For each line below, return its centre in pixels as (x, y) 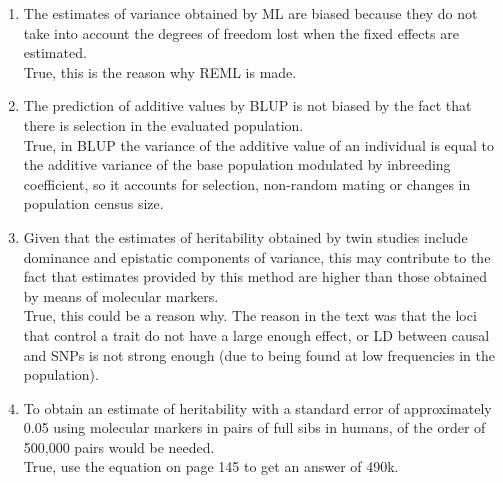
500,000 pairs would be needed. (119, 446)
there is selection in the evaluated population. (163, 124)
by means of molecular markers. (121, 295)
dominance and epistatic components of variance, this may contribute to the (257, 256)
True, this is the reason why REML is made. (160, 71)
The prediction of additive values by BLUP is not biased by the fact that (247, 105)
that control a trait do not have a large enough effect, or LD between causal (256, 334)
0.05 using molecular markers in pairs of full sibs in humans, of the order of (254, 427)
